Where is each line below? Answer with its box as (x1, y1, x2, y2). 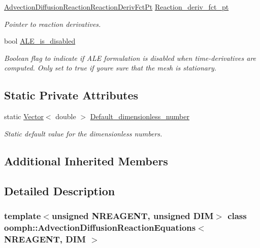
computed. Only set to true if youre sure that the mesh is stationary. (4, 62, 216, 73)
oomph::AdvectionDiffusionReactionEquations (4, 221, 196, 233)
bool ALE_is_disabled (4, 36, 76, 46)
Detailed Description (4, 183, 115, 198)
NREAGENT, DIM (4, 232, 86, 245)
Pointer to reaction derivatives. (4, 18, 101, 29)
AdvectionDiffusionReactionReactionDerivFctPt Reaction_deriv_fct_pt (4, 2, 229, 12)
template (4, 209, 41, 222)
